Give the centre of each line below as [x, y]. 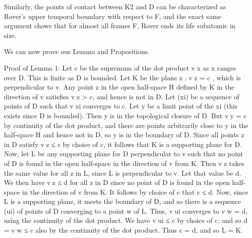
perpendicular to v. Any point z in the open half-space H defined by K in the [119, 87]
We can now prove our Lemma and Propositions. [77, 51]
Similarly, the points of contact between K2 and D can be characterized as [115, 6]
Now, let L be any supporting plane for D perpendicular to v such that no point [124, 154]
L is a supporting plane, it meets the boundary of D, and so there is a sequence [123, 201]
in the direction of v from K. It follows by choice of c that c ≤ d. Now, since [135, 192]
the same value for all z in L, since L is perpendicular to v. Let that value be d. [123, 173]
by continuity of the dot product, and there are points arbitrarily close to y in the [126, 125]
